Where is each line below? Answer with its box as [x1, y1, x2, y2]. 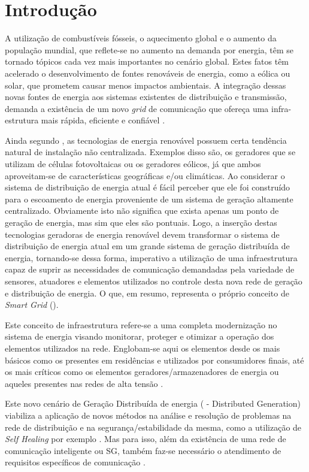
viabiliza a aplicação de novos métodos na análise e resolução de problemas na [5, 409, 292, 421]
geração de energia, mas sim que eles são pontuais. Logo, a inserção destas [5, 216, 277, 229]
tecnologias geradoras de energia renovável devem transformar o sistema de [5, 228, 280, 240]
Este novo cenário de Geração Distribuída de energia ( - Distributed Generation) [5, 397, 301, 410]
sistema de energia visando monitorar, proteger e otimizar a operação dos [5, 330, 274, 343]
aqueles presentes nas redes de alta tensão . [5, 377, 163, 389]
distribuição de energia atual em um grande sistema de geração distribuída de [5, 240, 290, 252]
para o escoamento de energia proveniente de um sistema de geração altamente [5, 192, 293, 205]
